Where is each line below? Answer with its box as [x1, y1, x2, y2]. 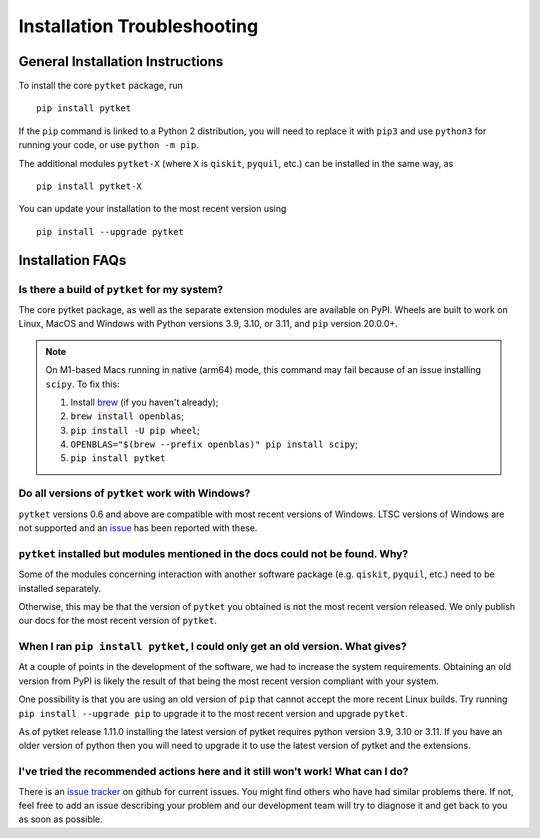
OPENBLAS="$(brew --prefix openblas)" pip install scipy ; [70, 438, 359, 450]
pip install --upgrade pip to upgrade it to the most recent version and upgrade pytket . [18, 707, 408, 719]
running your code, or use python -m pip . [18, 139, 199, 151]
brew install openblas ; [70, 410, 185, 422]
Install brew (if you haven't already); [70, 396, 219, 408]
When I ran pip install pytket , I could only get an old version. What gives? [18, 640, 407, 654]
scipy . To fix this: [45, 378, 120, 390]
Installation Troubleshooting [18, 15, 259, 37]
